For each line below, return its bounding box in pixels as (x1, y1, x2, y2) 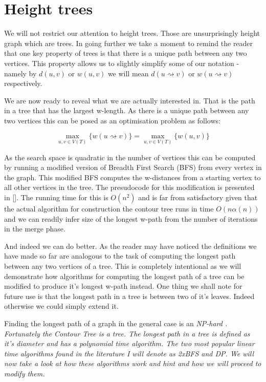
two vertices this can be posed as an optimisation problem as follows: (4, 115, 220, 125)
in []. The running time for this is (4, 192, 108, 203)
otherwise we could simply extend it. (4, 301, 119, 311)
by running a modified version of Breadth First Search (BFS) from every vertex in (4, 162, 262, 173)
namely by (4, 68, 37, 78)
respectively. (4, 78, 42, 89)
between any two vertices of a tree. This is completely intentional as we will (4, 261, 241, 271)
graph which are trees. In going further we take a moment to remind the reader (4, 37, 253, 48)
